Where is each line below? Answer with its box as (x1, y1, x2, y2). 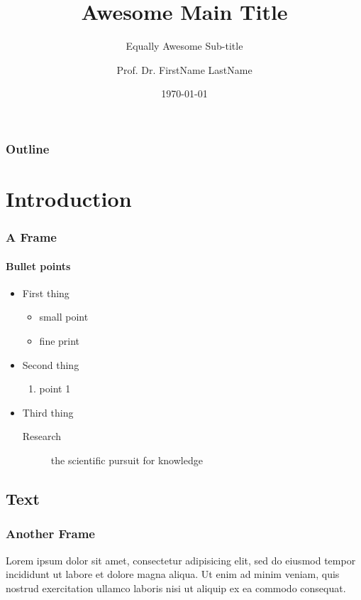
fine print (39, 333, 80, 348)
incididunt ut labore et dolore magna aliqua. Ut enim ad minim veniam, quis (6, 567, 340, 582)
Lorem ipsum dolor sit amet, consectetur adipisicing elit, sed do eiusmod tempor (6, 552, 356, 567)
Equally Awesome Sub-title (126, 38, 243, 53)
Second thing (22, 357, 79, 372)
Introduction (6, 184, 132, 213)
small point (39, 309, 89, 324)
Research (22, 429, 62, 444)
